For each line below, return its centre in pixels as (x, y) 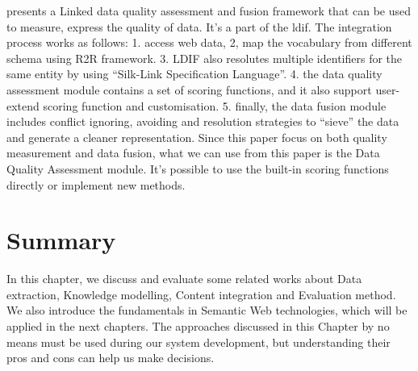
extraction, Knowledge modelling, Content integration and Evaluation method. (201, 294)
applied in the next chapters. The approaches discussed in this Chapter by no (198, 326)
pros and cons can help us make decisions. (111, 358)
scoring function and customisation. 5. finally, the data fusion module (215, 105)
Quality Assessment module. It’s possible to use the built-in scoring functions (198, 168)
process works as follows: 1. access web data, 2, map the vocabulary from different (209, 42)
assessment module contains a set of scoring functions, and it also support (189, 89)
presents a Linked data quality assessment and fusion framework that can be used (209, 10)
